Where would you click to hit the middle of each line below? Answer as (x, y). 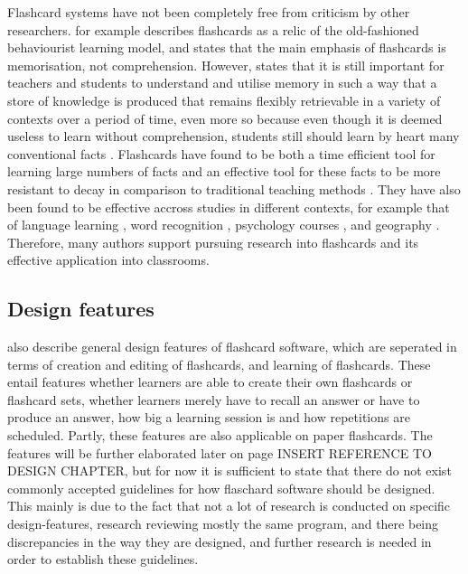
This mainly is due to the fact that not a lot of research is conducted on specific (229, 506)
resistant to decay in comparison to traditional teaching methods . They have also (234, 188)
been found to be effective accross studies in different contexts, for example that (229, 207)
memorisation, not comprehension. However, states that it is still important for (226, 65)
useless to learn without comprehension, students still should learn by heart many (234, 136)
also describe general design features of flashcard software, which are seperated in (232, 347)
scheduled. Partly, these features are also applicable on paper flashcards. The (220, 435)
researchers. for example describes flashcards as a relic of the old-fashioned (213, 29)
